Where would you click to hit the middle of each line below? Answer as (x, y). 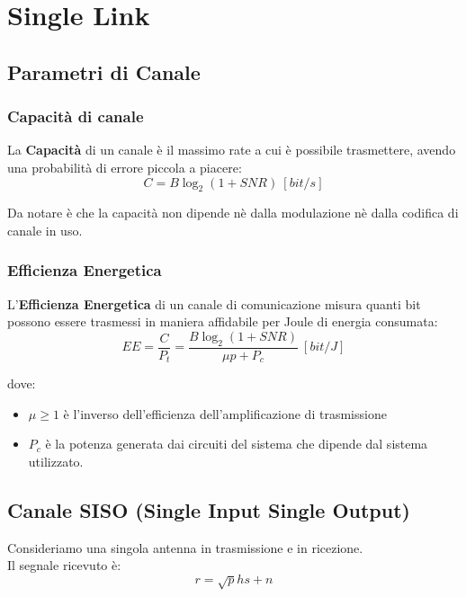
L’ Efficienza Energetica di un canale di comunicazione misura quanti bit (214, 303)
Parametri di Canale (104, 71)
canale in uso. (45, 230)
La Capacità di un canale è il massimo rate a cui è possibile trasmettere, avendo (232, 150)
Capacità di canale (76, 116)
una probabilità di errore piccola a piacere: (125, 167)
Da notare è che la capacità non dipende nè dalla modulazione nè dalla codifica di (233, 213)
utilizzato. (56, 462)
